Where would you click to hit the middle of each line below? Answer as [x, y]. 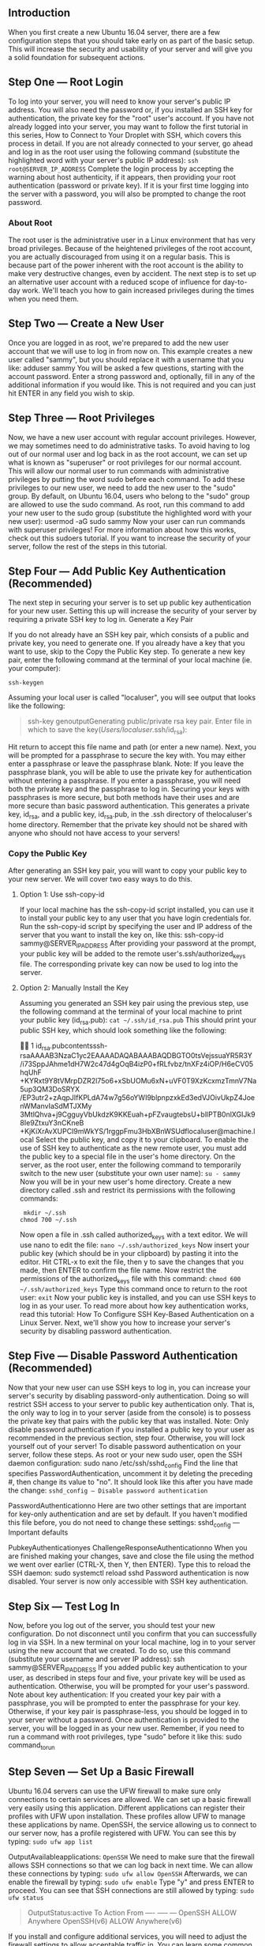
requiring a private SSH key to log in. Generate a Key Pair [101, 620]
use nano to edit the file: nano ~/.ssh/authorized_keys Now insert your [134, 1245]
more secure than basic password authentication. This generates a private [129, 806]
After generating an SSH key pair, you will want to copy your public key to [127, 871]
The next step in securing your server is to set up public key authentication [130, 603]
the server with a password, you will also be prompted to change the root [127, 194]
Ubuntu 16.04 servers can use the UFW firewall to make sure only [115, 1791]
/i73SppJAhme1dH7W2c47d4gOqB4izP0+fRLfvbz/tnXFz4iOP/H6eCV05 [136, 1064]
